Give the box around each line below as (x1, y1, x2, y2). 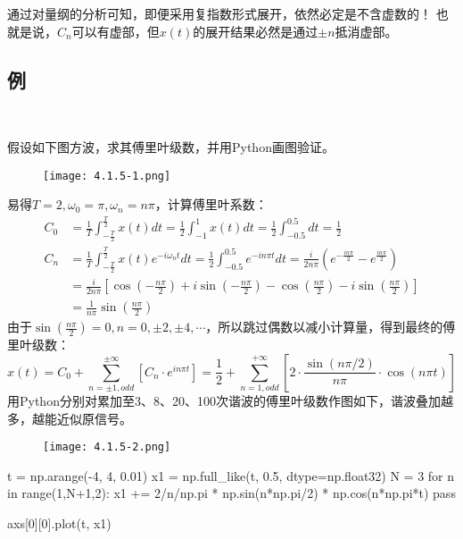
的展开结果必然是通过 (193, 21, 318, 40)
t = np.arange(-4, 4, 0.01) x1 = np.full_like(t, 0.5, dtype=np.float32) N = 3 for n (7, 466, 455, 484)
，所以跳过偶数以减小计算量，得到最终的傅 (205, 317, 456, 336)
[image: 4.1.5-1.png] (43, 169, 171, 182)
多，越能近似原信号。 (7, 408, 132, 427)
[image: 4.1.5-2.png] (43, 441, 171, 454)
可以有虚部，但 (71, 21, 160, 40)
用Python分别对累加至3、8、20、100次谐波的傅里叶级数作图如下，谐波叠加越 (7, 391, 453, 409)
